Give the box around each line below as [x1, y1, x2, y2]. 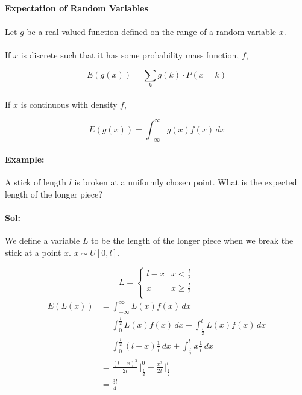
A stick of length [5, 176, 66, 188]
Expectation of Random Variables [5, 1, 148, 14]
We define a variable [5, 234, 80, 247]
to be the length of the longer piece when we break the [90, 234, 294, 247]
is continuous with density [20, 98, 118, 111]
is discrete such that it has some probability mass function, [20, 48, 239, 61]
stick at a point [5, 246, 61, 258]
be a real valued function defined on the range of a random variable [27, 25, 276, 37]
